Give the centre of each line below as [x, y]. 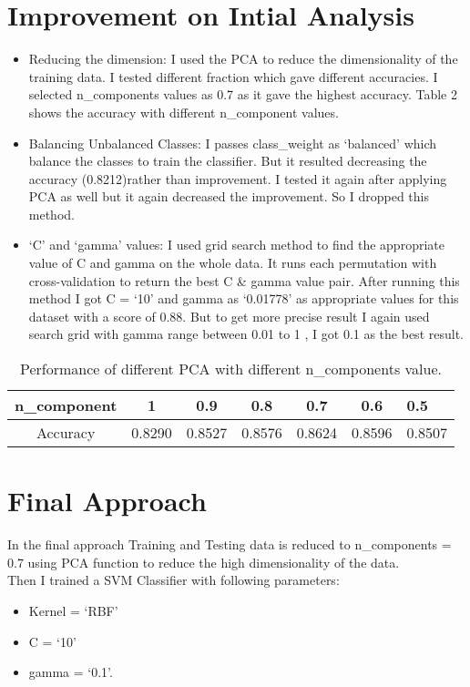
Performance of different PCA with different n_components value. [231, 369]
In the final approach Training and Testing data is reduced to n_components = [230, 544]
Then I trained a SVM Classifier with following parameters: [174, 580]
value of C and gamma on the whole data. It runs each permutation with [233, 263]
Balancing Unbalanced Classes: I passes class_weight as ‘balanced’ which [233, 143]
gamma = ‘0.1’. [71, 672]
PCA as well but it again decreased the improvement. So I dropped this [229, 196]
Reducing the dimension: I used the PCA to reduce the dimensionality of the [243, 59]
